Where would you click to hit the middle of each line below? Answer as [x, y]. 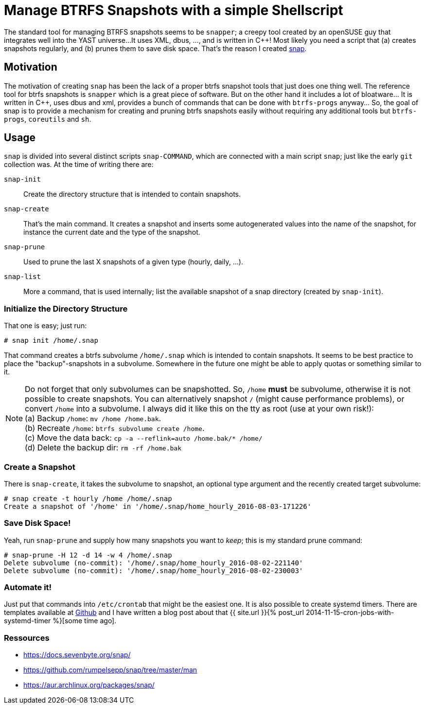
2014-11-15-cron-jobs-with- [350, 613]
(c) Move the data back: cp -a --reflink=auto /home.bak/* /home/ [144, 438]
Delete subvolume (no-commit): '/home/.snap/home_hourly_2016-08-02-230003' [154, 570]
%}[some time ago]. [85, 621]
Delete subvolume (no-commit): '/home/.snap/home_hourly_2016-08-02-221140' [154, 563]
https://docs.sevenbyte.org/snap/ [77, 655]
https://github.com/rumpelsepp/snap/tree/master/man [110, 670]
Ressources [27, 638]
